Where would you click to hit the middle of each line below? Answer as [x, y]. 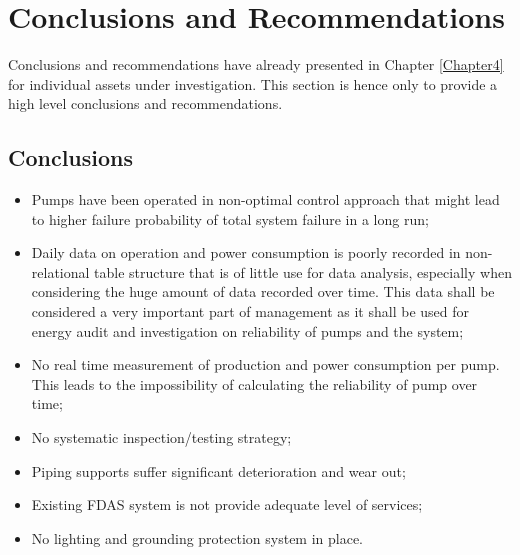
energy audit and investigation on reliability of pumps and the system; [247, 330]
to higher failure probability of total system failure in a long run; [230, 218]
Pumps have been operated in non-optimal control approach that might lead [265, 199]
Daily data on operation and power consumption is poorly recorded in [246, 252]
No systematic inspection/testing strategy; [161, 437]
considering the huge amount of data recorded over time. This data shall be [263, 291]
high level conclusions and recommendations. [145, 103]
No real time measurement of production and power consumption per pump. [265, 364]
